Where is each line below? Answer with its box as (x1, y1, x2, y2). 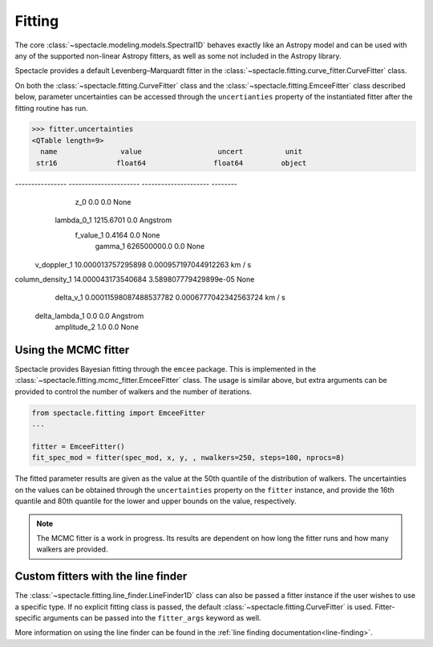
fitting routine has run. (14, 103, 88, 112)
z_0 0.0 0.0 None (75, 197, 132, 207)
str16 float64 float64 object (36, 158, 307, 168)
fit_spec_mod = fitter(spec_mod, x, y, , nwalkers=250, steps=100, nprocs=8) (31, 454, 345, 462)
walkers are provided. (36, 544, 108, 554)
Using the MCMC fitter (14, 343, 130, 356)
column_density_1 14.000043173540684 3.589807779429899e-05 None (14, 274, 255, 284)
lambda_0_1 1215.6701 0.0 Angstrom (55, 215, 172, 225)
